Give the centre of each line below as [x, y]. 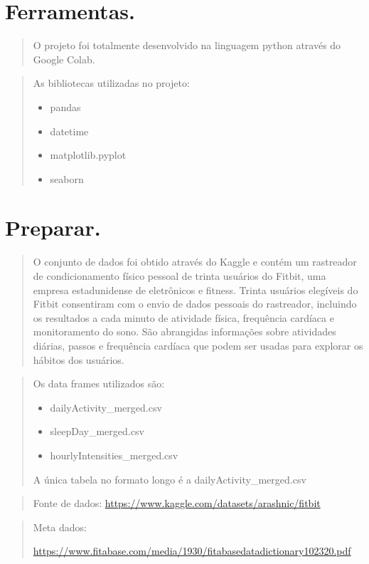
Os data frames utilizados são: [99, 383]
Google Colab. [64, 59]
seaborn [67, 178]
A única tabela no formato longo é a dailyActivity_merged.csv [170, 479]
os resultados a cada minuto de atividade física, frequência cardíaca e [183, 317]
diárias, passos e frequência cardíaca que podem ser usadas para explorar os [198, 345]
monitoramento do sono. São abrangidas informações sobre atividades [184, 331]
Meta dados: [60, 527]
